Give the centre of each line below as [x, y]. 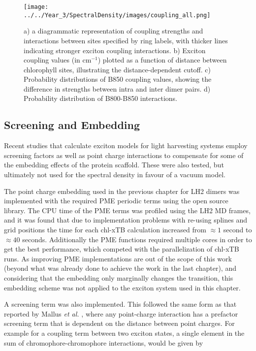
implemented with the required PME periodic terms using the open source [116, 201]
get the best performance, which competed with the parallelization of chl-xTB [122, 249]
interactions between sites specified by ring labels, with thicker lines [126, 40]
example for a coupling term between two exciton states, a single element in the [124, 333]
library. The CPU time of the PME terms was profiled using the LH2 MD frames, [127, 210]
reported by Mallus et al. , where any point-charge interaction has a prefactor [121, 313]
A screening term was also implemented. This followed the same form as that [120, 304]
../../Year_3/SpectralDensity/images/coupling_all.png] [117, 15]
